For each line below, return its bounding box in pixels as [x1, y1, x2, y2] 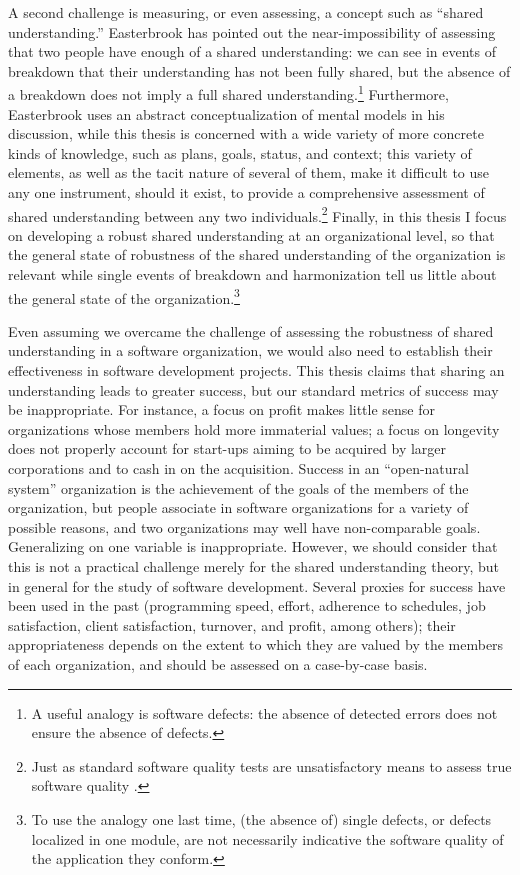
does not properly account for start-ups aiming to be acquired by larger [8, 438, 447, 459]
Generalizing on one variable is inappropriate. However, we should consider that [8, 536, 498, 557]
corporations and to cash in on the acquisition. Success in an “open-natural [8, 458, 469, 479]
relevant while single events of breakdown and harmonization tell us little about [8, 264, 497, 285]
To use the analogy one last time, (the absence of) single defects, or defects [31, 808, 492, 829]
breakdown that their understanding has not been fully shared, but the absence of [8, 60, 511, 81]
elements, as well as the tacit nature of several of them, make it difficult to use [8, 162, 490, 183]
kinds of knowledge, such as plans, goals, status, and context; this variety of [8, 142, 472, 163]
